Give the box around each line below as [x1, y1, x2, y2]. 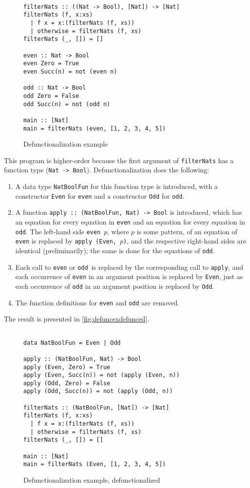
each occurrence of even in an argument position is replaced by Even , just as [15, 271, 243, 282]
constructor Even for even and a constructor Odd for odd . [15, 190, 184, 201]
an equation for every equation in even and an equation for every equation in [15, 217, 245, 227]
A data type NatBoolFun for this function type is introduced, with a [15, 181, 218, 191]
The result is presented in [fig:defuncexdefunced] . [4, 314, 150, 324]
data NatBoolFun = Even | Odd [23, 339, 121, 346]
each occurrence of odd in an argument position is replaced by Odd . [15, 281, 215, 291]
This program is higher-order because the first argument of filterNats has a [4, 155, 234, 165]
